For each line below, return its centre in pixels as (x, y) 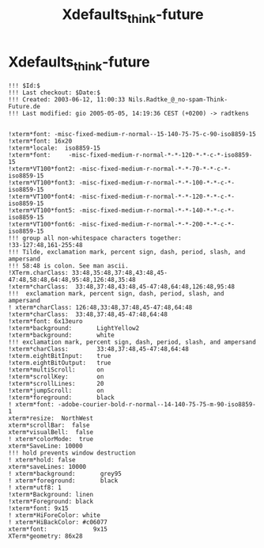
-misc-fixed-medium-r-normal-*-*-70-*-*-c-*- (155, 169)
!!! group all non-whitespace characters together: (95, 238)
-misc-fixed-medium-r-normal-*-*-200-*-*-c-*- (157, 225)
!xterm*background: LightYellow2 (74, 329)
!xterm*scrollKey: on (56, 377)
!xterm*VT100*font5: (42, 211)
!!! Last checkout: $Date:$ (55, 93)
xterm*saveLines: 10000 (47, 467)
